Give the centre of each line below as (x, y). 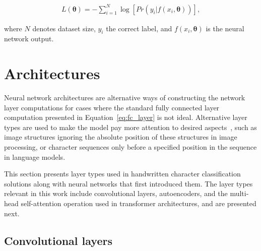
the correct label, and (139, 28)
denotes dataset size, (64, 28)
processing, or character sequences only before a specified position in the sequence (130, 147)
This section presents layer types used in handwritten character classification (122, 174)
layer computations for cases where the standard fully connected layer (112, 107)
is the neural (225, 28)
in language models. (35, 156)
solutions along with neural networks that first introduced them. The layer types (128, 183)
